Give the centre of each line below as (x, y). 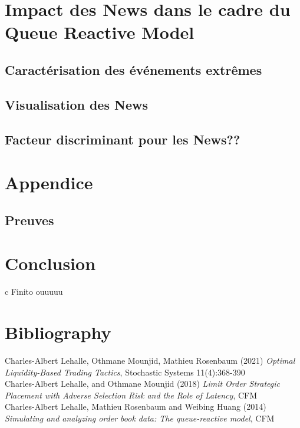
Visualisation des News (76, 104)
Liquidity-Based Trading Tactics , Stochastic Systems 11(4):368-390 (125, 372)
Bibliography (58, 332)
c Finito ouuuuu (34, 292)
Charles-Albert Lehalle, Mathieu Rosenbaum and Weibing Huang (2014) (136, 406)
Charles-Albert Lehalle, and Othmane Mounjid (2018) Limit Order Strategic (142, 383)
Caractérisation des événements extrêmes (133, 69)
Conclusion (50, 263)
